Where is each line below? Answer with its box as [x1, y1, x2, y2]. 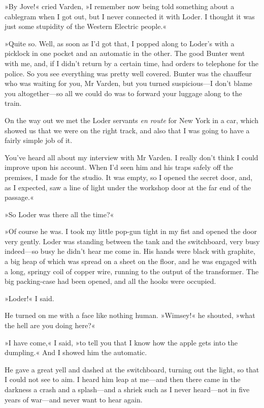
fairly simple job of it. [5, 135, 73, 145]
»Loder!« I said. [5, 293, 54, 303]
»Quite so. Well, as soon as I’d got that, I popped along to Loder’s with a [5, 38, 235, 48]
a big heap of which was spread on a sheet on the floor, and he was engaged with [5, 256, 257, 267]
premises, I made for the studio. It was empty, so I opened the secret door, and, [5, 171, 253, 182]
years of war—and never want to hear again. [5, 394, 143, 404]
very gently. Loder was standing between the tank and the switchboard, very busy [5, 236, 260, 246]
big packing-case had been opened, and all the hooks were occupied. [5, 276, 216, 286]
